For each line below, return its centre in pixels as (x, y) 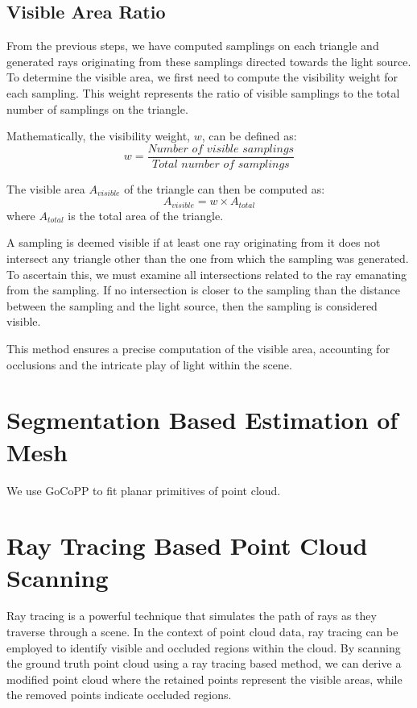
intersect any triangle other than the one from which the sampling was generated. (208, 258)
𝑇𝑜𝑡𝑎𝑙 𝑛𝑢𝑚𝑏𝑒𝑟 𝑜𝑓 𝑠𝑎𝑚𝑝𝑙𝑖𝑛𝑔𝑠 (221, 164)
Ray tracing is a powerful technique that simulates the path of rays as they (192, 616)
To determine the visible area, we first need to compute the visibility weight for (202, 77)
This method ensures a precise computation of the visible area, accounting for (198, 349)
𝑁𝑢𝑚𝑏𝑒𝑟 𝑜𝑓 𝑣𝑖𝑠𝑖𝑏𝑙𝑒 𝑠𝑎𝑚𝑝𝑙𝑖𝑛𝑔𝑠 (221, 149)
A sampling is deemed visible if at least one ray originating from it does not (194, 242)
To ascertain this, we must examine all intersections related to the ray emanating (207, 274)
